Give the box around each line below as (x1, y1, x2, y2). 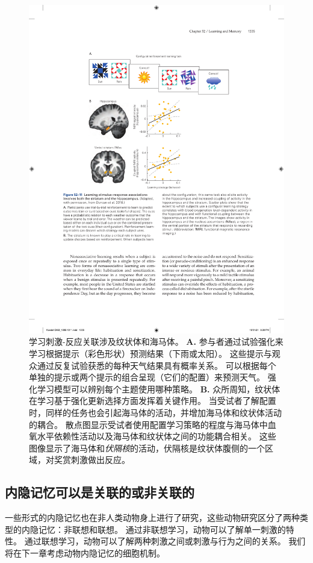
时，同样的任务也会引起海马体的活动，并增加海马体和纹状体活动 (29, 406, 282, 418)
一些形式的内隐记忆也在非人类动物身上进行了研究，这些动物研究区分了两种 (5, 511, 300, 524)
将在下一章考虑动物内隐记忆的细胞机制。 (5, 546, 165, 559)
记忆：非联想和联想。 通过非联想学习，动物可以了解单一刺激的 (38, 523, 286, 535)
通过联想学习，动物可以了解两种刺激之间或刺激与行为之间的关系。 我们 (24, 535, 306, 547)
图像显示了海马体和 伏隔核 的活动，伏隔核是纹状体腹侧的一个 (29, 441, 265, 454)
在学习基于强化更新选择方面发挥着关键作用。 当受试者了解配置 (29, 394, 276, 407)
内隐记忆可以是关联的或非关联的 (5, 483, 194, 502)
